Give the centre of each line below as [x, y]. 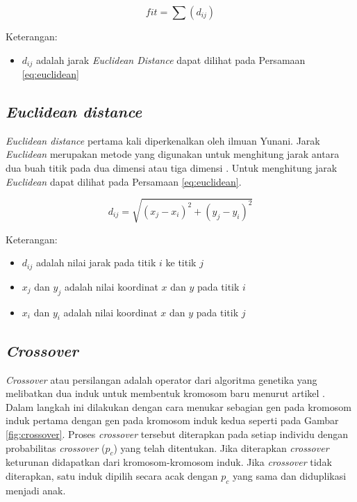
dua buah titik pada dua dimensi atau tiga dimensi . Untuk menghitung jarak [172, 168]
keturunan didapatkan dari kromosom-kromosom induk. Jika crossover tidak [169, 462]
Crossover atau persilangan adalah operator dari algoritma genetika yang [161, 379]
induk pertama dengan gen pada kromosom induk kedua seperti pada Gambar [172, 420]
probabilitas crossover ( [56, 447]
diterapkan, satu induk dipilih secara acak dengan [112, 475]
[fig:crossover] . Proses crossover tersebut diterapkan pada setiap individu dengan [177, 434]
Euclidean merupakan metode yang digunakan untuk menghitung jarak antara [173, 154]
